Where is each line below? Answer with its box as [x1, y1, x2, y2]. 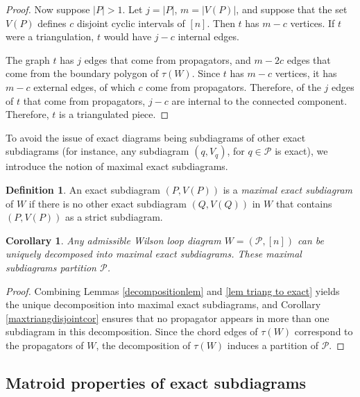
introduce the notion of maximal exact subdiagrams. [6, 159, 228, 174]
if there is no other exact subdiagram [28, 196, 187, 210]
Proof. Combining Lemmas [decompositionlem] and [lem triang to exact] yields [6, 283, 340, 298]
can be [298, 233, 325, 247]
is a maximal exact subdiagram [223, 182, 352, 196]
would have [103, 29, 152, 44]
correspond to [294, 324, 353, 339]
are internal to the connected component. [171, 93, 348, 108]
